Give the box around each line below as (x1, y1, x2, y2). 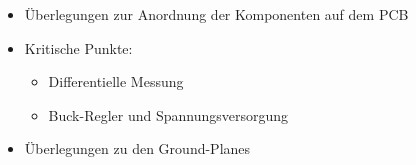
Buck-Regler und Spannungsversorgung (48, 104, 289, 125)
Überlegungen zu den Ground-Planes (24, 138, 251, 159)
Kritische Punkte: (24, 37, 133, 58)
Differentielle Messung (48, 71, 184, 92)
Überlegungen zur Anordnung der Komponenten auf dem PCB (24, 4, 409, 24)
